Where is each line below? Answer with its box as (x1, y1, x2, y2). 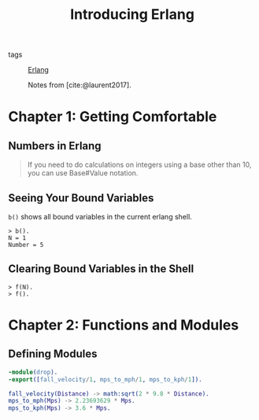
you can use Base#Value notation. (27, 168, 139, 178)
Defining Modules (8, 348, 98, 361)
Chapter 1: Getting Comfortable (8, 108, 217, 126)
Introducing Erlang (69, 6, 195, 24)
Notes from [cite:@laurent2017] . (28, 80, 131, 90)
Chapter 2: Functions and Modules (8, 316, 239, 333)
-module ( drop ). (8, 368, 58, 376)
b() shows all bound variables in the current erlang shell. (8, 212, 193, 221)
